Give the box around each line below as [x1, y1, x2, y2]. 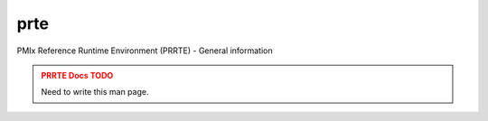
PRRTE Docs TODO [41, 70, 114, 80]
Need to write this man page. [41, 87, 149, 98]
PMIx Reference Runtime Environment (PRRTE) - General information [16, 45, 273, 56]
